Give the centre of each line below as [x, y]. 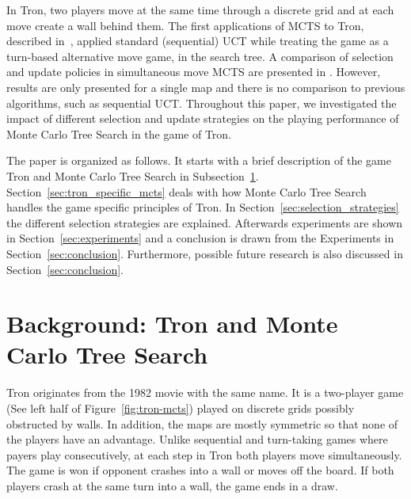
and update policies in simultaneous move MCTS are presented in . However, [194, 72]
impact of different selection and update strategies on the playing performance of [203, 118]
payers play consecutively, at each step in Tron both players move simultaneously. [204, 454]
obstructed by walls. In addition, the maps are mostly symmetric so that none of [202, 423]
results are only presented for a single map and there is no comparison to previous [206, 87]
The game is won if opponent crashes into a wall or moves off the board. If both [200, 470]
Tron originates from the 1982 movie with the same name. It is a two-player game [205, 392]
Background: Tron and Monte [172, 324]
